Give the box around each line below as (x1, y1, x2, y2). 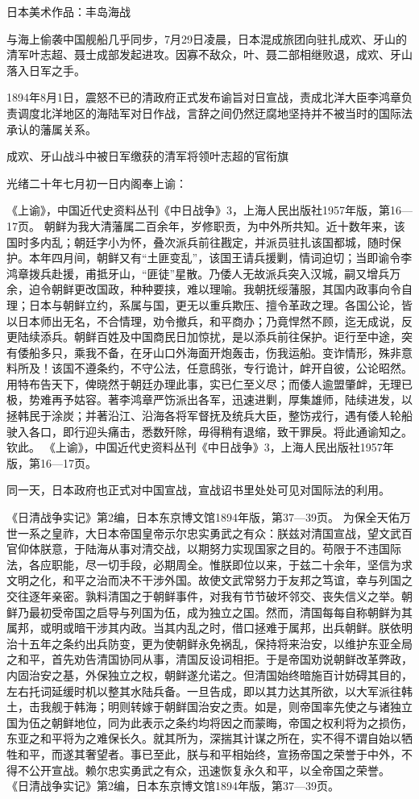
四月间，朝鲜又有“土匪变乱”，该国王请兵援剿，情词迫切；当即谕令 (51, 249, 401, 266)
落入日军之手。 (6, 61, 85, 78)
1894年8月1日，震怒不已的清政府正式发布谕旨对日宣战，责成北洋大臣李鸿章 (6, 89, 401, 106)
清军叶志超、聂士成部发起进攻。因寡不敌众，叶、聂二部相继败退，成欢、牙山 (6, 46, 413, 63)
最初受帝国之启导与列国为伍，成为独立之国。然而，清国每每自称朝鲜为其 (28, 603, 413, 620)
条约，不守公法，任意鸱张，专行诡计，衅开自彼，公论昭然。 (96, 360, 413, 377)
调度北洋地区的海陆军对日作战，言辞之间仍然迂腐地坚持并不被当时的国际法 (17, 104, 413, 121)
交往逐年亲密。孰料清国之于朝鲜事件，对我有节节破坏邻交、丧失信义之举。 (6, 588, 401, 604)
